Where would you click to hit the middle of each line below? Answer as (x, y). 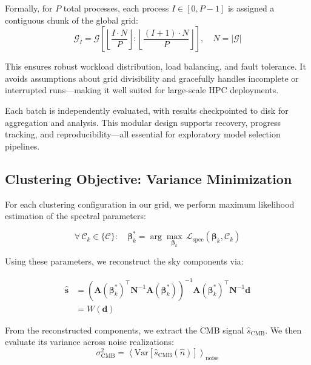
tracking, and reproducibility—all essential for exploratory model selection (143, 134)
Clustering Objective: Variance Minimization (149, 178)
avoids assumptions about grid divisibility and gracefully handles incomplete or (152, 78)
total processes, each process (116, 8)
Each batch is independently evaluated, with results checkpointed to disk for (147, 110)
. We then (283, 330)
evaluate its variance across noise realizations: (89, 342)
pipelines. (22, 146)
